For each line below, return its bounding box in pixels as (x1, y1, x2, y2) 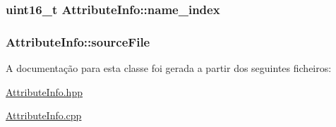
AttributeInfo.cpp (6, 108, 82, 123)
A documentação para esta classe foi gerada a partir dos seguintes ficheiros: (6, 61, 332, 75)
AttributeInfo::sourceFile (6, 32, 150, 50)
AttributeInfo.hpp (6, 84, 83, 99)
